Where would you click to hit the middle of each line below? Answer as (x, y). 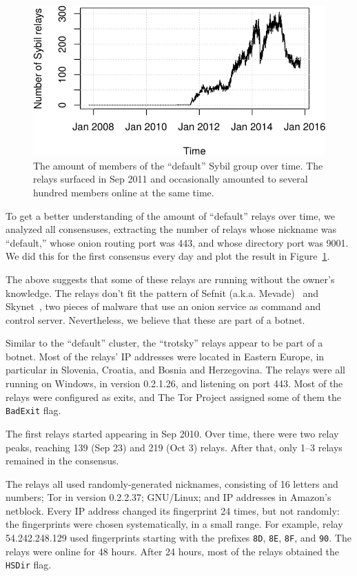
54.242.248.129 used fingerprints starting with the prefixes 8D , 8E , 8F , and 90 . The (178, 538)
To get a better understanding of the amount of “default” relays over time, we (170, 215)
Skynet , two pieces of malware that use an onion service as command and (163, 306)
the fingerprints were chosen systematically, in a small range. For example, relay (174, 524)
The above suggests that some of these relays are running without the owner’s (170, 279)
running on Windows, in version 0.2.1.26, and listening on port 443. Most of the (174, 383)
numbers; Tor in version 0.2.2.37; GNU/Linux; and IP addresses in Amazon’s (169, 497)
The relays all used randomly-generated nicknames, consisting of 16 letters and (172, 483)
